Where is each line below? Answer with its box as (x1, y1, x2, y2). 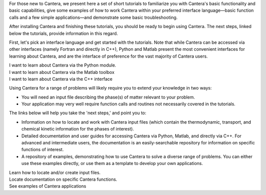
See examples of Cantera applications (9, 183, 86, 189)
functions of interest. (21, 147, 64, 153)
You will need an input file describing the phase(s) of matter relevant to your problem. (21, 94, 195, 100)
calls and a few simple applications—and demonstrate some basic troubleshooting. (9, 14, 178, 20)
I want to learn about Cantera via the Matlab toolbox (9, 69, 115, 75)
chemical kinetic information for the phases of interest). (21, 126, 134, 132)
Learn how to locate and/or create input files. (9, 169, 101, 175)
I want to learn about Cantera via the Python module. (9, 62, 117, 68)
